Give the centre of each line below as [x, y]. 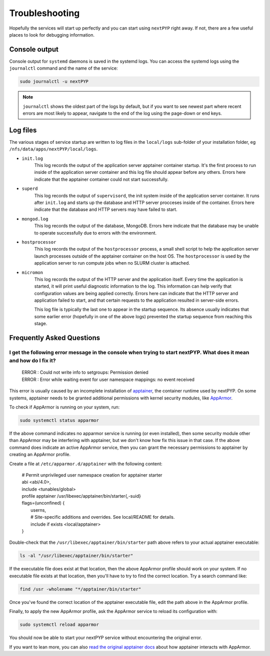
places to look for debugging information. [52, 35]
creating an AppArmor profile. [40, 455]
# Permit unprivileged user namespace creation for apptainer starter [92, 475]
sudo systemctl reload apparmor [59, 625]
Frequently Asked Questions [55, 338]
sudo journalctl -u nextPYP [54, 82]
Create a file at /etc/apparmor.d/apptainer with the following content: [86, 464]
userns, [38, 510]
